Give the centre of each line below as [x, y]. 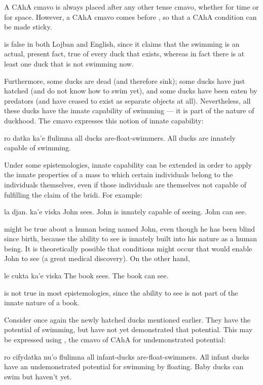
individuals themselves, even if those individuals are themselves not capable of [125, 184]
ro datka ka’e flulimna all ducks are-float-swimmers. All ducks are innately [120, 137]
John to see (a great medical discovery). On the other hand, [97, 258]
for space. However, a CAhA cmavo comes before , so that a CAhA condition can [130, 17]
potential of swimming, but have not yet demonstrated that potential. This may [128, 329]
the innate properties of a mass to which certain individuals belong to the [119, 174]
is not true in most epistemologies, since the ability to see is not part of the [121, 292]
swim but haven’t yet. [38, 376]
